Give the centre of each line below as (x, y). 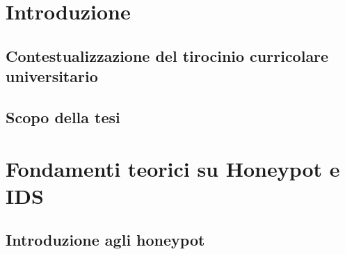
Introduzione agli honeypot (105, 240)
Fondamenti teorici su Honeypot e (173, 168)
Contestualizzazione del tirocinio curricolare (167, 55)
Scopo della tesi (63, 117)
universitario (52, 76)
